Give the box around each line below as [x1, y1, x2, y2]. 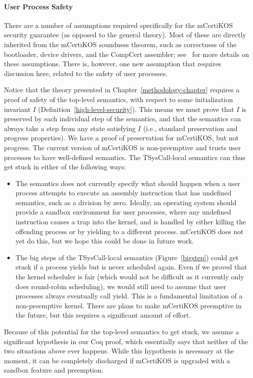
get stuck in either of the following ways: [4, 162, 126, 172]
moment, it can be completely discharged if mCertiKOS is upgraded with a [4, 355, 230, 365]
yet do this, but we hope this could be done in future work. [15, 236, 194, 246]
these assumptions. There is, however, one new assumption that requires [4, 58, 222, 69]
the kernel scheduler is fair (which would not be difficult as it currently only [15, 271, 244, 282]
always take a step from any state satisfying [4, 123, 136, 133]
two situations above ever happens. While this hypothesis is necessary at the [4, 346, 234, 356]
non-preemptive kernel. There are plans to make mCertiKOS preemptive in [15, 300, 242, 310]
